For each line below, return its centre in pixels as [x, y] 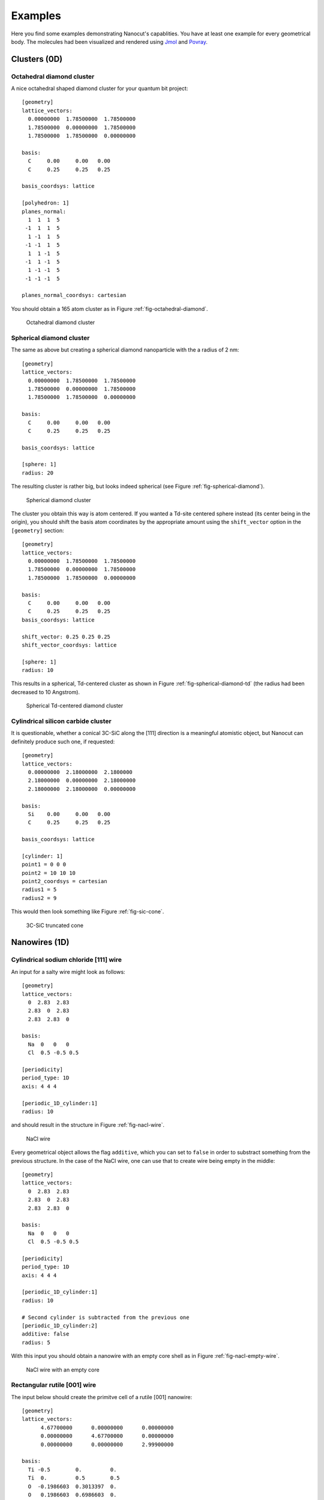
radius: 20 [38, 473]
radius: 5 [36, 1342]
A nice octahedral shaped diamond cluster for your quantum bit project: [100, 88]
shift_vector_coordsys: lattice [69, 645]
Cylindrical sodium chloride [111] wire [67, 960]
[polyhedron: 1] [46, 203]
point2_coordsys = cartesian [64, 881]
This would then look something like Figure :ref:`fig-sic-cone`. [88, 911]
